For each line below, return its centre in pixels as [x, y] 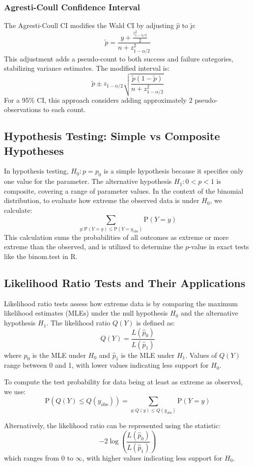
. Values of [201, 355]
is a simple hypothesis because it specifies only [174, 171]
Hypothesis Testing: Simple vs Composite [112, 136]
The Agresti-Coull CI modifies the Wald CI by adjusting [89, 25]
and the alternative [210, 313]
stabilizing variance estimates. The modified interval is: [87, 68]
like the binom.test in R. [41, 256]
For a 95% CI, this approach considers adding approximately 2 [98, 100]
